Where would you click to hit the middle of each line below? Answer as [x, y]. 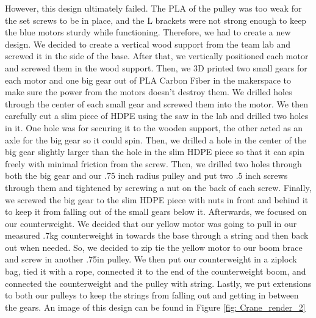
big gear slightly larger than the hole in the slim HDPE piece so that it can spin [155, 152]
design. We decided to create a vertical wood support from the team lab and [148, 44]
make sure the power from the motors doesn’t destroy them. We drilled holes [149, 92]
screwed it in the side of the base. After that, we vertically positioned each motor [157, 56]
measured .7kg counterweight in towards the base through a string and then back [157, 235]
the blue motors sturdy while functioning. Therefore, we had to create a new [148, 32]
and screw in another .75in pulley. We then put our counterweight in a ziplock [151, 259]
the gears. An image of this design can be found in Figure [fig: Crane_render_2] [155, 307]
